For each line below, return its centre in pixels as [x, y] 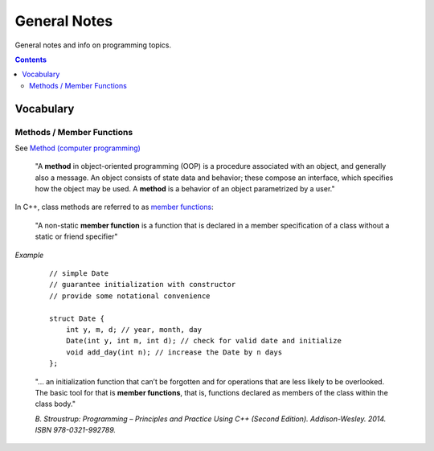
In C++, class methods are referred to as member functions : [114, 207]
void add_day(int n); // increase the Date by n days [174, 352]
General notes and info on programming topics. [93, 45]
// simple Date [79, 273]
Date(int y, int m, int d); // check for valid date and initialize [203, 341]
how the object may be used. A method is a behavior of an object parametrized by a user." [185, 189]
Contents [31, 59]
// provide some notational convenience [130, 296]
